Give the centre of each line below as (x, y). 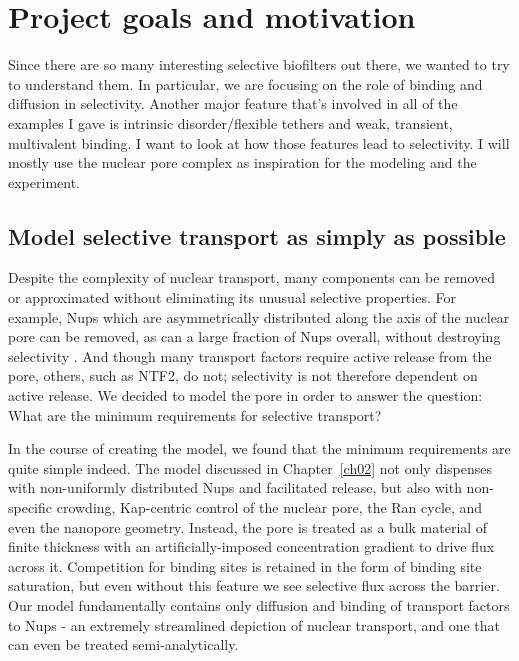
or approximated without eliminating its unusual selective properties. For (232, 297)
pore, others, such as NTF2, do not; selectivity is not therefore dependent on (243, 375)
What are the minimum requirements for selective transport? (195, 414)
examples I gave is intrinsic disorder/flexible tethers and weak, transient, (230, 122)
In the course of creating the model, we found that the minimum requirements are (259, 448)
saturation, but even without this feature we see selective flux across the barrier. (254, 585)
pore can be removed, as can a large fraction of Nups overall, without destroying (254, 336)
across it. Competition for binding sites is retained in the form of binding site (245, 565)
